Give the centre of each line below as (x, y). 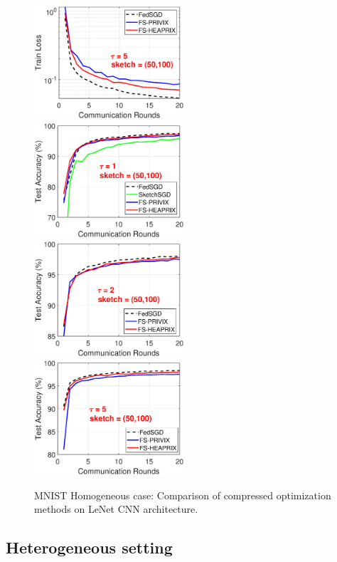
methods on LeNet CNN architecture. (116, 509)
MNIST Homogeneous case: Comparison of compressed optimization (183, 495)
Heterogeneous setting (89, 547)
